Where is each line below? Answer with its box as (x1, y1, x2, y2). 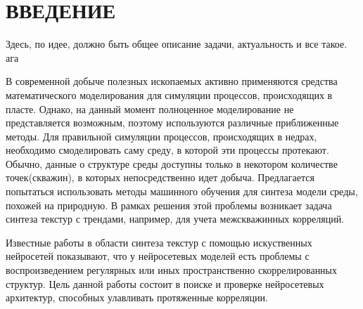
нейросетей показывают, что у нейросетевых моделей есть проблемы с (6, 249, 310, 263)
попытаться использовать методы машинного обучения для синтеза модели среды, (6, 184, 358, 199)
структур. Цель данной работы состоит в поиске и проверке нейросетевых (6, 276, 324, 291)
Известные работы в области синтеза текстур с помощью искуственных (6, 235, 312, 249)
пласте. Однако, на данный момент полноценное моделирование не (6, 101, 294, 116)
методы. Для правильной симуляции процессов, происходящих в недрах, (6, 129, 317, 143)
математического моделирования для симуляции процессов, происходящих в (6, 87, 333, 102)
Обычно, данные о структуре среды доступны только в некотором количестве (6, 156, 338, 171)
